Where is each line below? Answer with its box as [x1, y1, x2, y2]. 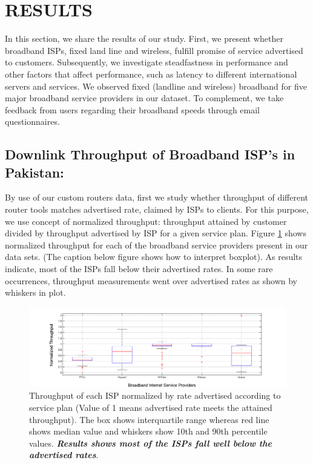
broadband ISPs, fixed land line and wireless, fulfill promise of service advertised [5, 44, 303, 56]
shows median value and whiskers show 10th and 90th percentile [29, 425, 268, 438]
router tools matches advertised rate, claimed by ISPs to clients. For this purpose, [5, 203, 309, 216]
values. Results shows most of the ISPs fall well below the [29, 436, 272, 449]
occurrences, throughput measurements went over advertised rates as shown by [5, 274, 297, 287]
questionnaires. [5, 115, 60, 128]
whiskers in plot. [5, 286, 66, 299]
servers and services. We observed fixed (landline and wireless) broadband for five [5, 79, 307, 92]
